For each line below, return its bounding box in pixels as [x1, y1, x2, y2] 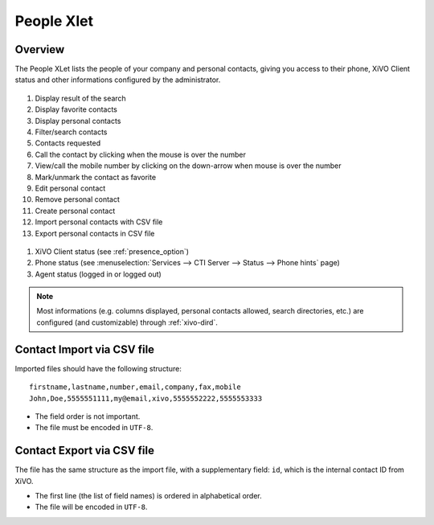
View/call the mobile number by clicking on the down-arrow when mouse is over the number [35, 161, 342, 170]
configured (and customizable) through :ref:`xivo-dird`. [36, 318, 219, 327]
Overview [14, 43, 65, 56]
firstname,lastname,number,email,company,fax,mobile [29, 383, 241, 392]
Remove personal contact [35, 195, 121, 204]
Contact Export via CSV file [14, 444, 154, 457]
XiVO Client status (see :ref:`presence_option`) [35, 246, 189, 256]
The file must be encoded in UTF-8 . [35, 423, 154, 433]
